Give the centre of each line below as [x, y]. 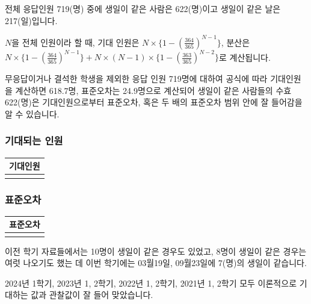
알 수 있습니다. [32, 113]
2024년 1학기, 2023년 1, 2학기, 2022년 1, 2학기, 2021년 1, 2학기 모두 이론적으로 [151, 283]
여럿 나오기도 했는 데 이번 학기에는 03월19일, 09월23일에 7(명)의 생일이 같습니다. [156, 263]
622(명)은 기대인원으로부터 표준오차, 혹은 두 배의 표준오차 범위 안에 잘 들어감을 [154, 102]
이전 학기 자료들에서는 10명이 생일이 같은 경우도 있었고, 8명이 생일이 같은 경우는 [156, 251]
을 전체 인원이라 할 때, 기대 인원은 [75, 42]
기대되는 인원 [34, 141]
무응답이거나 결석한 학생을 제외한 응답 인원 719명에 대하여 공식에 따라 [136, 79]
